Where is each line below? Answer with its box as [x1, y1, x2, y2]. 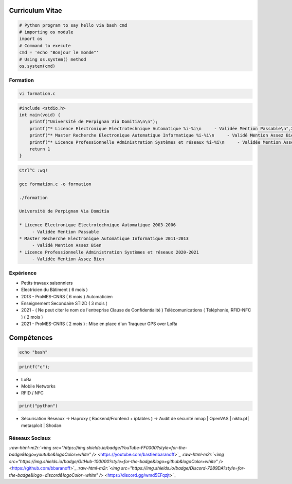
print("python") [19, 403, 58, 409]
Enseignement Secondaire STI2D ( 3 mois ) [21, 300, 108, 306]
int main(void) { [19, 112, 61, 118]
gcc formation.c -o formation [19, 181, 91, 187]
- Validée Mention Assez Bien [32, 256, 104, 262]
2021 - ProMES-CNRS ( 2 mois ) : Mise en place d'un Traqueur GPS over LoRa [21, 321, 178, 327]
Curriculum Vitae [9, 6, 62, 15]
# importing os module [19, 29, 73, 35]
